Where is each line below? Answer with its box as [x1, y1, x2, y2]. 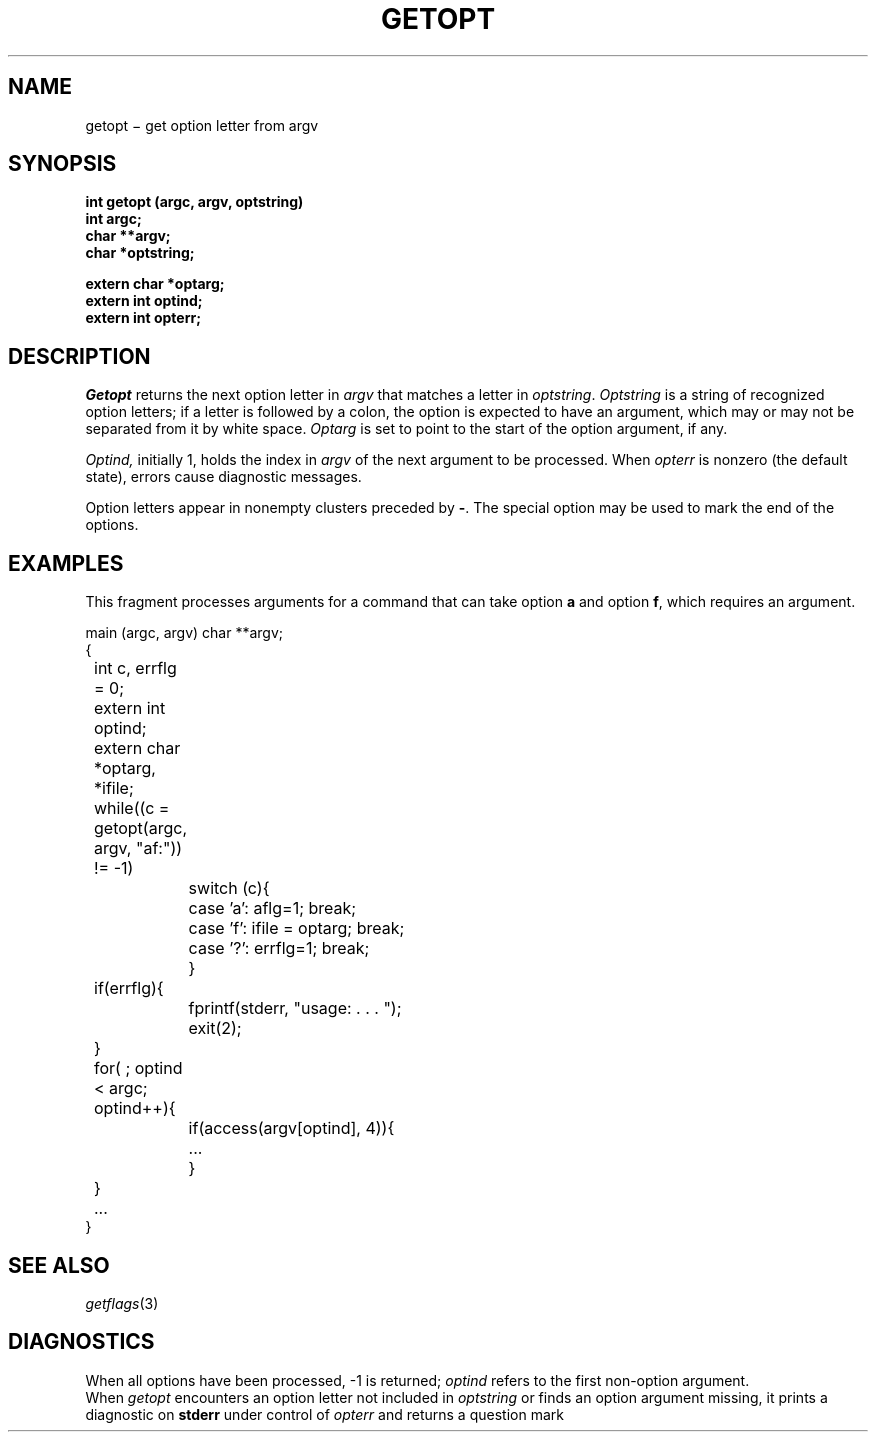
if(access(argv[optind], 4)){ [188, 1118, 395, 1139]
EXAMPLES [8, 550, 124, 576]
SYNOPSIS [8, 151, 117, 177]
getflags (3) [85, 1294, 159, 1312]
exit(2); [188, 1018, 242, 1039]
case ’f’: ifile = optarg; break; [188, 918, 405, 939]
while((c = [94, 798, 170, 819]
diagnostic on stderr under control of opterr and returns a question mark [85, 1405, 564, 1423]
